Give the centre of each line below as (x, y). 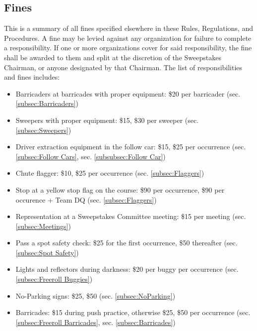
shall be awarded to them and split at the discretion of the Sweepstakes (113, 57)
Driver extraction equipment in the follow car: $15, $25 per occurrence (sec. (131, 147)
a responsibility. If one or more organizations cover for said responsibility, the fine (128, 48)
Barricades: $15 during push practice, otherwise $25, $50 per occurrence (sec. (133, 312)
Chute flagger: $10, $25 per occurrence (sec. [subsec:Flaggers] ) (110, 173)
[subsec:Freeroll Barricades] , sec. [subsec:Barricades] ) (96, 322)
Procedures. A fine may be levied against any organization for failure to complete (128, 38)
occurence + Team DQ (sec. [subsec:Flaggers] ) (86, 199)
